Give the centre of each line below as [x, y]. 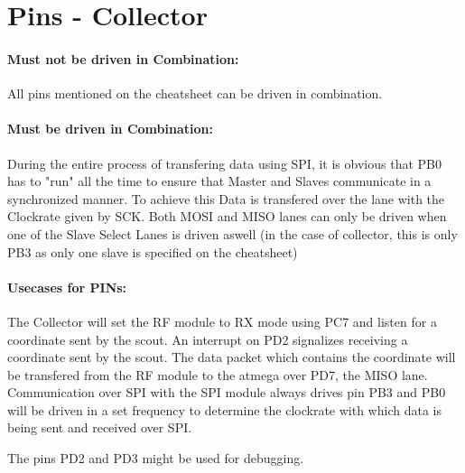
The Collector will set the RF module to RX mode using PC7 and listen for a [222, 321]
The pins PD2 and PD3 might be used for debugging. [156, 458]
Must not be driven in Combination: [123, 58]
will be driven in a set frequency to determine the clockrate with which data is [224, 409]
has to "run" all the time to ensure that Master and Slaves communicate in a [219, 181]
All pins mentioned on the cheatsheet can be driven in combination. [195, 93]
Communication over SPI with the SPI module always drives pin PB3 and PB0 [227, 392]
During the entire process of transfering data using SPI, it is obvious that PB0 [224, 163]
